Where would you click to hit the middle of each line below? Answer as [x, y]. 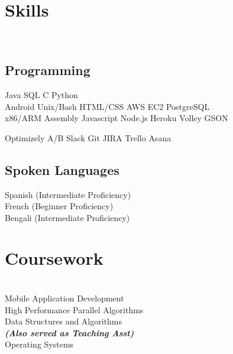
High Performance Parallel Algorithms [74, 309]
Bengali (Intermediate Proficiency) [67, 217]
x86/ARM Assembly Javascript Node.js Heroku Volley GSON [117, 118]
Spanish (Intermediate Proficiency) [68, 194]
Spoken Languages [62, 169]
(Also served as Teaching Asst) [69, 332]
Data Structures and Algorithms [64, 321]
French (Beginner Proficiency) [59, 206]
